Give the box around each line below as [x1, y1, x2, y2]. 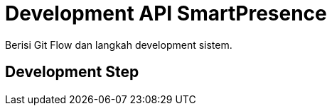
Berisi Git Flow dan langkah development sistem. [5, 38, 232, 51]
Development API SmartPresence [5, 1, 327, 25]
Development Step [5, 63, 139, 81]
